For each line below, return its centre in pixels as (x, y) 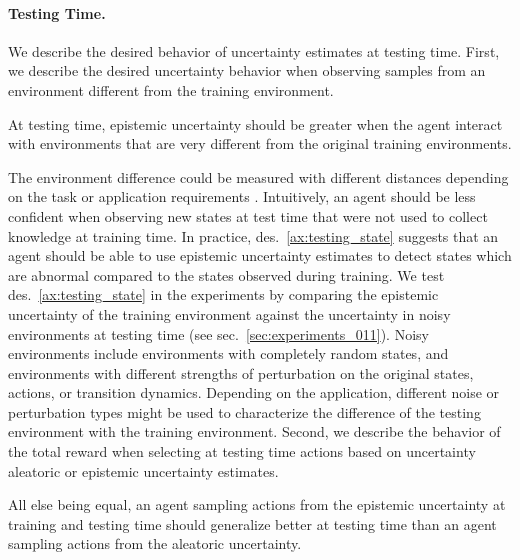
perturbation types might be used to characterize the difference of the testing (244, 411)
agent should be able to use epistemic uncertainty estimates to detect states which (260, 255)
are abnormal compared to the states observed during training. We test (226, 274)
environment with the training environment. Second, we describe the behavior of (254, 431)
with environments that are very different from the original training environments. (260, 143)
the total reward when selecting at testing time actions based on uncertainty (242, 451)
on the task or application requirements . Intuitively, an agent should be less (242, 196)
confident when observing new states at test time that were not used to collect (248, 215)
